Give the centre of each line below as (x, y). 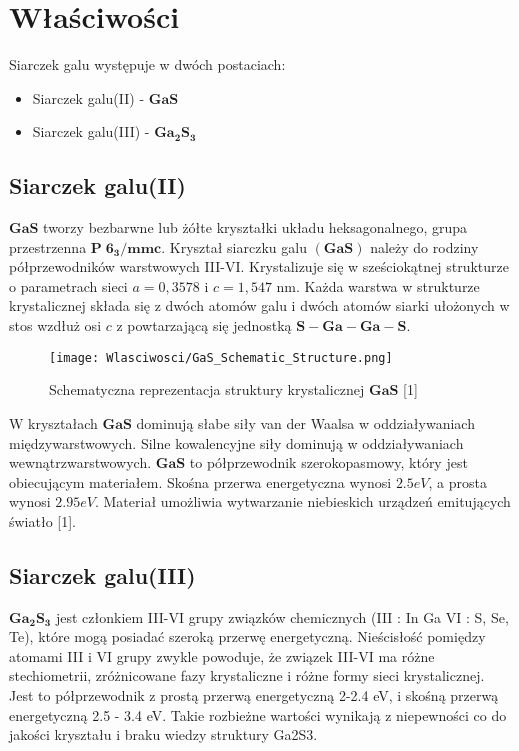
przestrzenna (48, 246)
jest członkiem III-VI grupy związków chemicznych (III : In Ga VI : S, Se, (282, 616)
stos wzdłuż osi (55, 325)
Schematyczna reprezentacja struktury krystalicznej (207, 389)
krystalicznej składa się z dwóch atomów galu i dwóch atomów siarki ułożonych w (259, 305)
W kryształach (53, 422)
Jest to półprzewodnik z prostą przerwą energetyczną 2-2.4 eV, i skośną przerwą (254, 695)
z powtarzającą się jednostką (204, 325)
